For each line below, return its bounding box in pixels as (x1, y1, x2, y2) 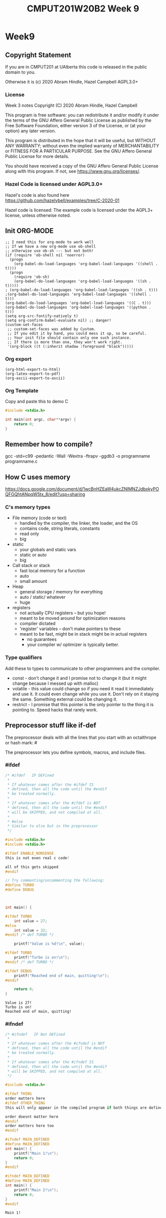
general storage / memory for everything (19, 589, 103, 595)
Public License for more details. (5, 154, 70, 160)
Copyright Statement (5, 51, 72, 59)
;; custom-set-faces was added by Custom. (7, 326, 96, 332)
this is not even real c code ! (5, 855, 70, 860)
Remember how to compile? (5, 440, 93, 448)
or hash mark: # (5, 739, 38, 745)
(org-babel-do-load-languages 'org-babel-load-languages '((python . (5, 305, 152, 310)
